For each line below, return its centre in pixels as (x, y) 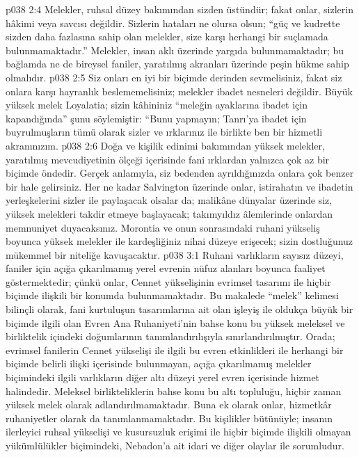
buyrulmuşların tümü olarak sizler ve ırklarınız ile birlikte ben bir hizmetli (164, 132)
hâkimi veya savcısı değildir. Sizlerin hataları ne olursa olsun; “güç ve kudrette (173, 23)
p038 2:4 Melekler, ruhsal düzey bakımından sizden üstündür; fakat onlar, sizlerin (179, 9)
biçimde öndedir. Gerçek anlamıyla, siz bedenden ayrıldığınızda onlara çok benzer (180, 173)
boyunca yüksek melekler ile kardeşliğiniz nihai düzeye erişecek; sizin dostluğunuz (179, 241)
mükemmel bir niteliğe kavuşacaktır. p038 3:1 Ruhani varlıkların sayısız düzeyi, (175, 254)
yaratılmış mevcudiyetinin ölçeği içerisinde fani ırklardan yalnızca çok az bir (168, 159)
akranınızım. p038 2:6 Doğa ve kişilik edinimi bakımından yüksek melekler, (165, 145)
